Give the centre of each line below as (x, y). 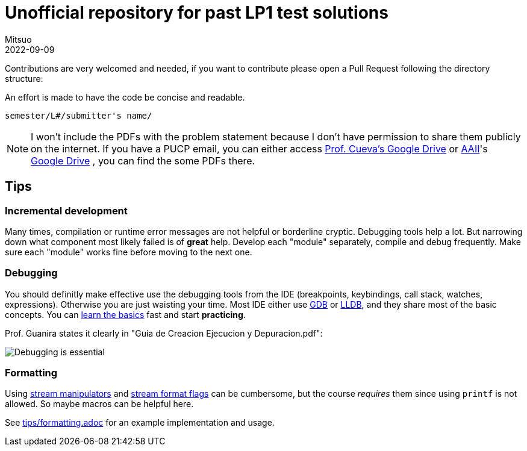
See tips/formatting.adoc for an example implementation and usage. (140, 423)
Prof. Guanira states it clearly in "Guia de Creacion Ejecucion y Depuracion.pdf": (164, 333)
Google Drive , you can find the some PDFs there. (143, 160)
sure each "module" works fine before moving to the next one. (129, 252)
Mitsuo (18, 39)
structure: (24, 78)
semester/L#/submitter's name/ (79, 115)
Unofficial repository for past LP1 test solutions (197, 13)
